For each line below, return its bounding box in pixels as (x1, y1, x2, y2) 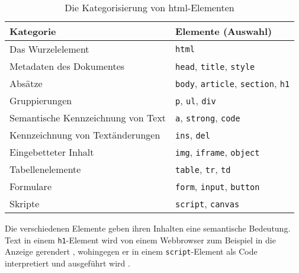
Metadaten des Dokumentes (9, 59, 125, 73)
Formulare (9, 179, 52, 193)
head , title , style (175, 59, 255, 73)
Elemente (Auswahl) (175, 24, 272, 38)
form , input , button (175, 179, 260, 193)
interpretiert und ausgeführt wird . (5, 256, 130, 269)
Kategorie (9, 24, 56, 38)
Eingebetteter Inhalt (9, 145, 94, 159)
